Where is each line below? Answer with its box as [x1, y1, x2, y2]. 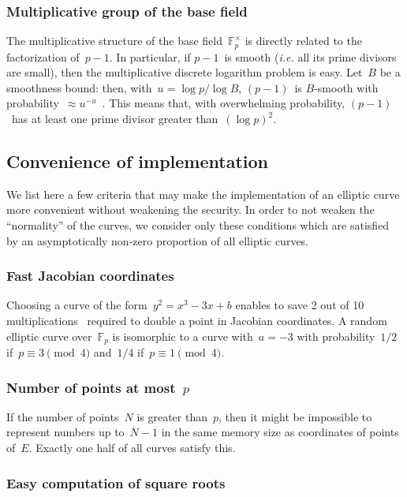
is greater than [136, 408, 207, 424]
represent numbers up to [6, 424, 125, 440]
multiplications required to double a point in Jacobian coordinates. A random [6, 312, 387, 329]
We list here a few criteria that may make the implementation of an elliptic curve [6, 185, 400, 202]
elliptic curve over [6, 327, 92, 344]
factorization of [6, 48, 80, 65]
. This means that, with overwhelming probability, [102, 95, 345, 111]
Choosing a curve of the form [6, 297, 147, 313]
